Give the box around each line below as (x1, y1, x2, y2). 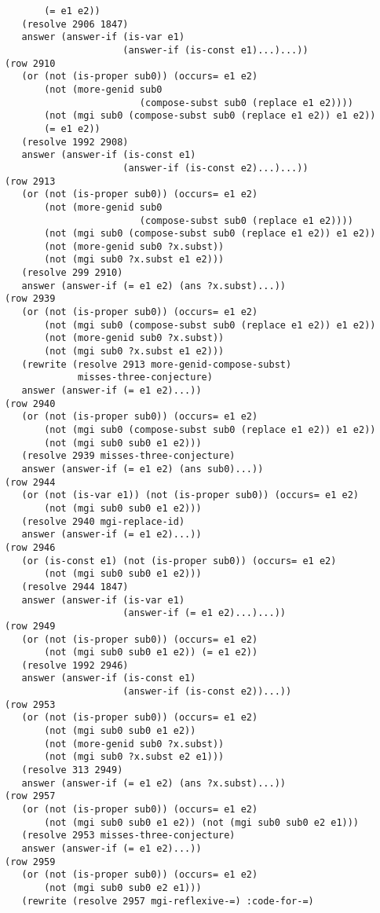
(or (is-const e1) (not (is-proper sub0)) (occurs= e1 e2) (21, 555, 337, 566)
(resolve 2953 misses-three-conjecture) (21, 830, 236, 841)
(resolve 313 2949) (21, 764, 123, 776)
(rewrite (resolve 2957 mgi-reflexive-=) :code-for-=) (21, 895, 314, 907)
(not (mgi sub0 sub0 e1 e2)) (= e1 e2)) (44, 647, 258, 658)
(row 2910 (5, 57, 56, 69)
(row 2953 (5, 698, 56, 710)
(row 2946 (5, 541, 56, 553)
